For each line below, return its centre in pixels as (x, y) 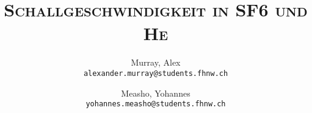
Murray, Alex (156, 62)
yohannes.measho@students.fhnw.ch (156, 104)
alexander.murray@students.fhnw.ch (156, 73)
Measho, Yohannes (156, 93)
